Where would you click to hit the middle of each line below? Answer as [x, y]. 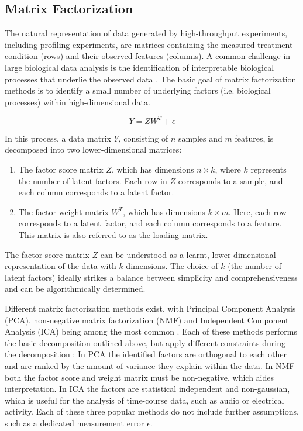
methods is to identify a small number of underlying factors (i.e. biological [138, 90]
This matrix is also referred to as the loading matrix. [113, 235]
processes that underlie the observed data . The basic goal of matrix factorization [151, 79]
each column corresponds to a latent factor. [96, 192]
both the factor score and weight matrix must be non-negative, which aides [139, 377]
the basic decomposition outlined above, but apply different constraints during [145, 342]
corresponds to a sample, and [230, 180]
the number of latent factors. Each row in [93, 180]
